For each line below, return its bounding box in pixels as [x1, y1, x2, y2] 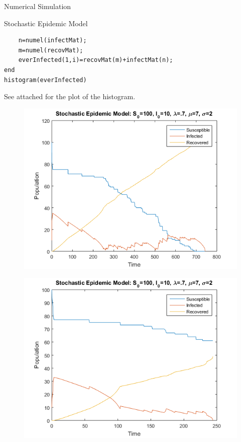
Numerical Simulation [4, 1, 71, 11]
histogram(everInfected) [4, 76, 87, 84]
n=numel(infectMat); [18, 37, 87, 44]
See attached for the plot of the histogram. [4, 91, 136, 102]
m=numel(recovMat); [18, 46, 83, 54]
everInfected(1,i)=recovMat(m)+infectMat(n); [18, 56, 173, 64]
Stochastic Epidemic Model [4, 18, 88, 28]
